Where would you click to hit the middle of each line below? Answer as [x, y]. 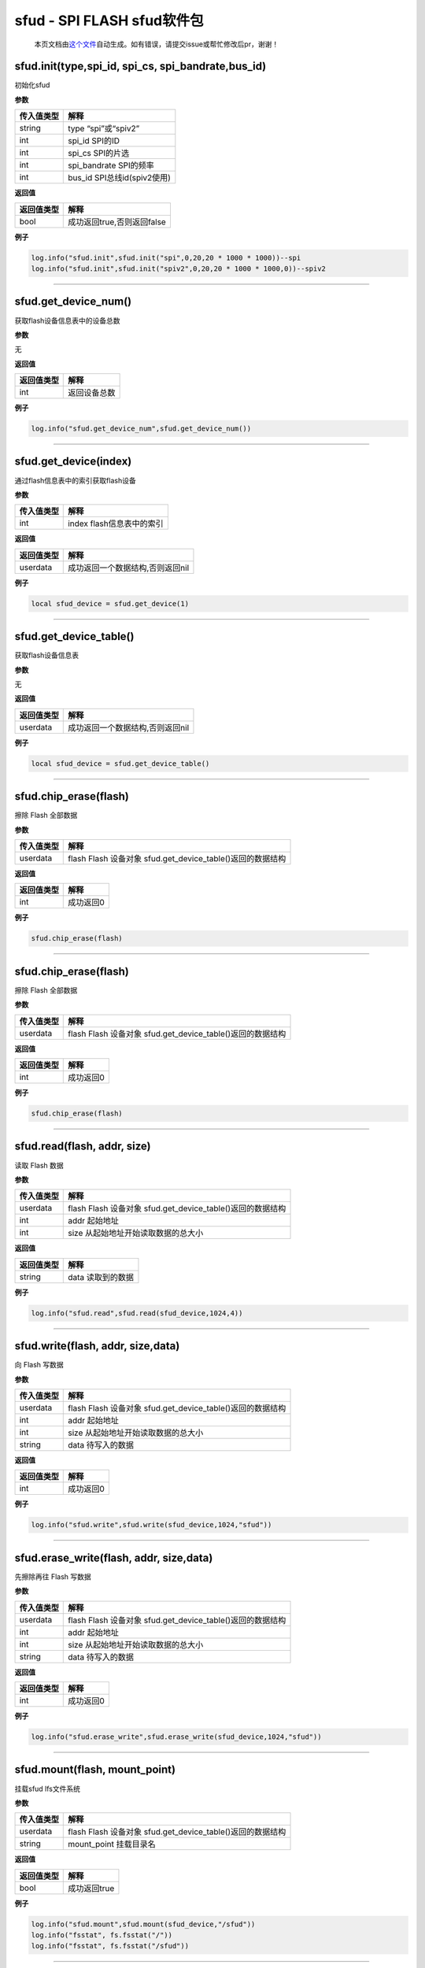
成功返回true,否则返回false [117, 222]
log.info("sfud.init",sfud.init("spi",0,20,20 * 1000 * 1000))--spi [166, 257]
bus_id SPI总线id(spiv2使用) [119, 178]
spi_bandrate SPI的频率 [111, 165]
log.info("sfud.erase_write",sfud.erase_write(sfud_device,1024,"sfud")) [176, 1737]
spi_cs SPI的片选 [99, 154]
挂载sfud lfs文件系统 [48, 1789]
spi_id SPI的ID [94, 141]
